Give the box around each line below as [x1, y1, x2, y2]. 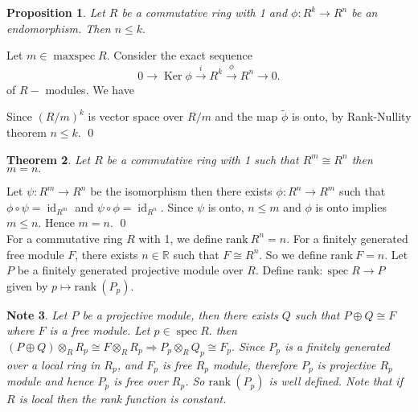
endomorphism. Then [6, 19, 111, 36]
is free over [113, 373, 168, 389]
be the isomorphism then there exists [90, 183, 273, 200]
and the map [215, 108, 278, 125]
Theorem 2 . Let [6, 150, 91, 167]
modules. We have [45, 80, 134, 97]
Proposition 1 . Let [6, 4, 105, 20]
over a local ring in [6, 356, 100, 373]
